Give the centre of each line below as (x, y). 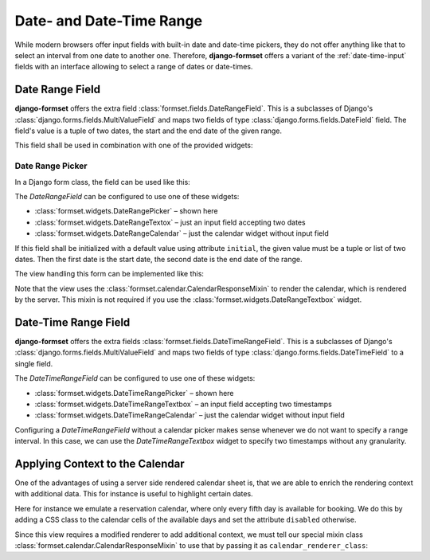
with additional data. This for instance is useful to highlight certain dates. (134, 494)
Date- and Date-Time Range (109, 21)
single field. (34, 363)
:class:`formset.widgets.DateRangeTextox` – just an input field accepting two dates (170, 222)
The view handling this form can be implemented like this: (109, 274)
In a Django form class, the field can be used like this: (102, 182)
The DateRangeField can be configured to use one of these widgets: (127, 196)
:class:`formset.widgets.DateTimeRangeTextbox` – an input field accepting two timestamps (183, 404)
